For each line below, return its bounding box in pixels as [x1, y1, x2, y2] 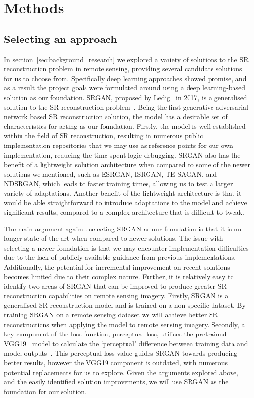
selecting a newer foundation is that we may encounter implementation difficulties [4, 242, 249, 252]
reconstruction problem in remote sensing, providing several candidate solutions [4, 63, 242, 74]
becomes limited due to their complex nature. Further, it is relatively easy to [4, 271, 234, 281]
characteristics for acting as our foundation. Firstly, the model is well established [4, 121, 246, 131]
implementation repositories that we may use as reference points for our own [4, 140, 233, 150]
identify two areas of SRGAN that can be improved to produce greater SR [4, 281, 227, 291]
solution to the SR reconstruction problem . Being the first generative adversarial [4, 102, 248, 112]
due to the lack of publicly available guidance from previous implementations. [4, 252, 236, 262]
